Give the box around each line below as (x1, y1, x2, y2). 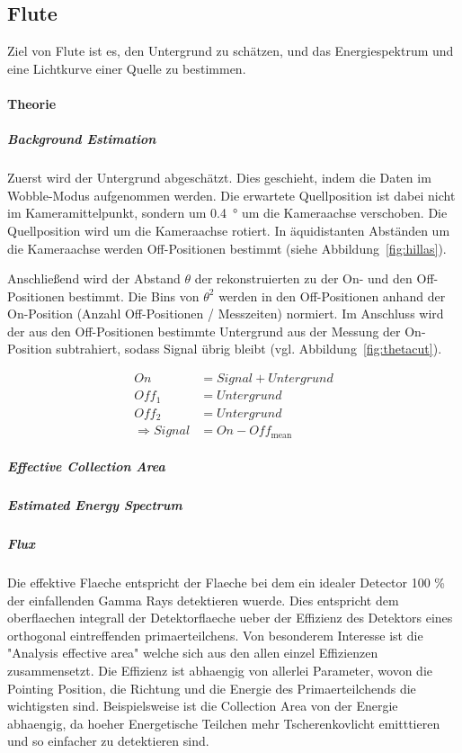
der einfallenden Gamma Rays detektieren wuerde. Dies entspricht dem (7, 590, 399, 609)
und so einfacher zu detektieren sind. (7, 731, 209, 750)
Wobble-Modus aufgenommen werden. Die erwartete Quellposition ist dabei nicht (7, 185, 456, 204)
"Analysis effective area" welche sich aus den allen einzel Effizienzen (7, 643, 378, 662)
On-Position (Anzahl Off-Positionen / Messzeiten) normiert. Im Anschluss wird (7, 304, 444, 323)
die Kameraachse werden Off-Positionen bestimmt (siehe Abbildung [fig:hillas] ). (7, 238, 447, 257)
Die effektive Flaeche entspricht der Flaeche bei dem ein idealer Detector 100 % (7, 573, 446, 592)
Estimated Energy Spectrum (7, 496, 182, 515)
